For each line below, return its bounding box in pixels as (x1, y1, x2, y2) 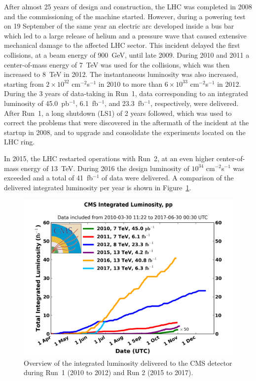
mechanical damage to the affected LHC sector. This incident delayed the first (4, 40, 240, 50)
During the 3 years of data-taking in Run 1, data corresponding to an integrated (4, 88, 248, 99)
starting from (4, 78, 44, 89)
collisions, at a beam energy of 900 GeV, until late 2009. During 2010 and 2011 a (4, 49, 250, 60)
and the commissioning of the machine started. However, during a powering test (4, 11, 246, 21)
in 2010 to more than (98, 78, 162, 89)
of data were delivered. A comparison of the (102, 173, 234, 183)
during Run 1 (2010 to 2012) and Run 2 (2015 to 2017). (24, 367, 193, 378)
